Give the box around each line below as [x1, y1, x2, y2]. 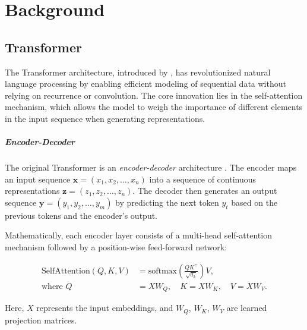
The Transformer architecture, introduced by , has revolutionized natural [5, 65, 271, 78]
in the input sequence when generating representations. [5, 112, 205, 124]
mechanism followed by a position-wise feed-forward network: [5, 241, 227, 253]
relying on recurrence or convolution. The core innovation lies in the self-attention [5, 89, 303, 101]
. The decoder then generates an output [132, 184, 277, 197]
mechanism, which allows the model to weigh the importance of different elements [5, 100, 303, 113]
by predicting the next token [115, 196, 219, 208]
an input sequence [5, 172, 71, 185]
